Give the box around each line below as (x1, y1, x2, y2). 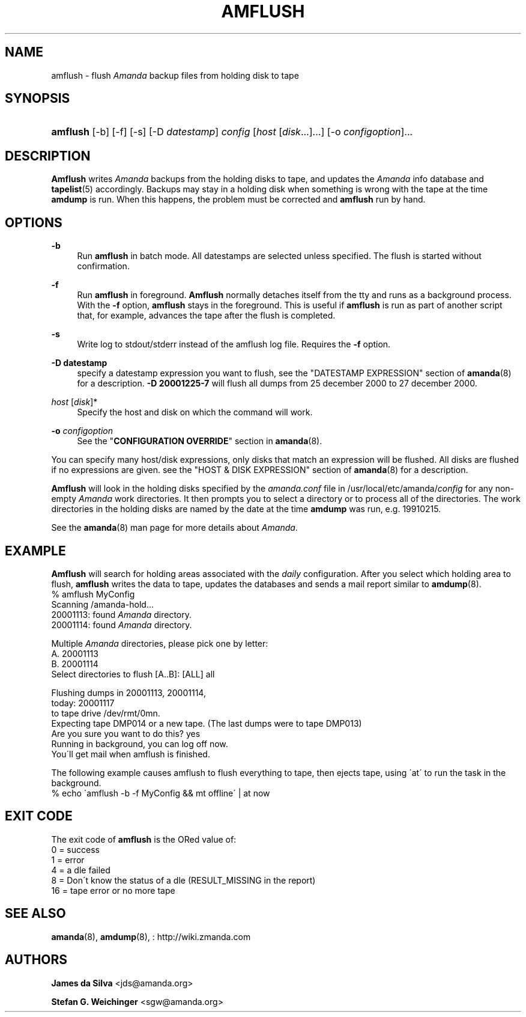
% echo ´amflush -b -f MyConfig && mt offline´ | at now (51, 787, 270, 798)
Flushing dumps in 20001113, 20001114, (51, 687, 206, 698)
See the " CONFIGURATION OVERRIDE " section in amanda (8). (77, 436, 322, 447)
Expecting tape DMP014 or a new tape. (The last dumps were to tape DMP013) (51, 718, 362, 728)
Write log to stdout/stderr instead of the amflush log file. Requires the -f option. (77, 339, 391, 350)
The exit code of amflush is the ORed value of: (51, 834, 237, 844)
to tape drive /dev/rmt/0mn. (51, 707, 160, 718)
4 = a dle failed (51, 864, 110, 875)
